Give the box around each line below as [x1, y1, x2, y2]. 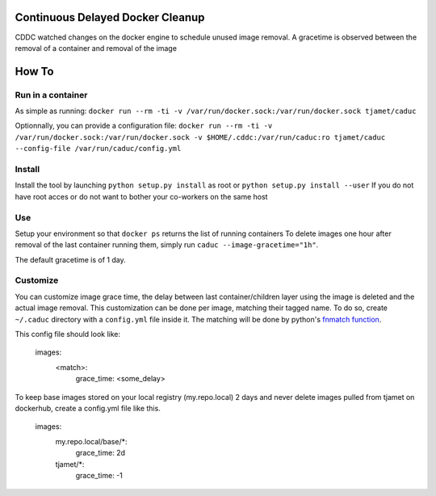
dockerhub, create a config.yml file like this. [15, 403, 161, 413]
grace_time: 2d [75, 448, 125, 458]
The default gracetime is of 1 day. [15, 254, 126, 264]
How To [15, 65, 54, 78]
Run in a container [15, 89, 88, 100]
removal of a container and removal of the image [15, 43, 178, 53]
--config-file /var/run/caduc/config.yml [15, 144, 182, 153]
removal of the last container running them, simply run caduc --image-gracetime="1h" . [15, 240, 319, 250]
